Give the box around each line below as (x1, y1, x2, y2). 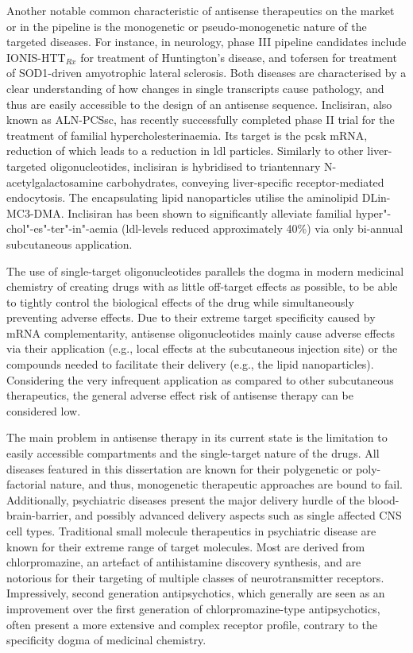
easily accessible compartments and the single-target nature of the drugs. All (6, 445, 380, 462)
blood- (368, 491, 399, 508)
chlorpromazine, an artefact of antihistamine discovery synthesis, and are (6, 554, 361, 570)
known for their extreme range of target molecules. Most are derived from (6, 538, 365, 554)
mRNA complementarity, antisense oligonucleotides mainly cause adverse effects (6, 324, 396, 341)
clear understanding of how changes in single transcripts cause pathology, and (6, 79, 384, 96)
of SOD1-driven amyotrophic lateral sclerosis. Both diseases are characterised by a (6, 64, 407, 81)
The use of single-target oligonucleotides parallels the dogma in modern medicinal (6, 262, 404, 279)
